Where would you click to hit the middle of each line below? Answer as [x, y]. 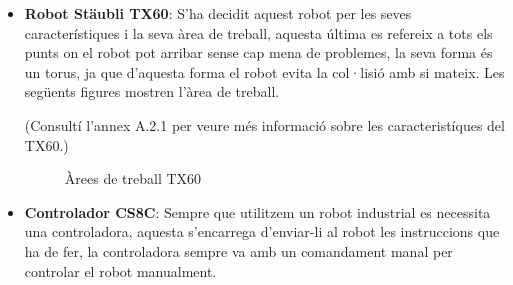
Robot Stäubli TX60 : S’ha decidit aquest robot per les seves [218, 13]
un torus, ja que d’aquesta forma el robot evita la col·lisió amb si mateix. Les [264, 71]
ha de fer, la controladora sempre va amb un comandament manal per [238, 250]
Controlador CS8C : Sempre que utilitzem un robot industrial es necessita [257, 211]
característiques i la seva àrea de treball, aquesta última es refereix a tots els [258, 32]
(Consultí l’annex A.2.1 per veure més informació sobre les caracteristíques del [264, 124]
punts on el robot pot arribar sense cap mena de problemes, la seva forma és [258, 52]
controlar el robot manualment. [120, 270]
